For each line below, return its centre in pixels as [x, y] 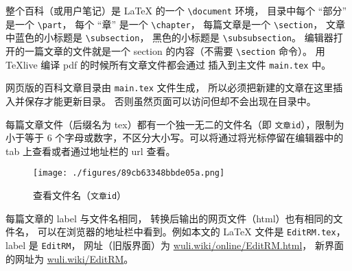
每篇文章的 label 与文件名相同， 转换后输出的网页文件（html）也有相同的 [169, 218]
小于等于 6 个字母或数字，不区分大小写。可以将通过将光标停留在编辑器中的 [175, 138]
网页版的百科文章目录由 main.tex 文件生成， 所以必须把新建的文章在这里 [169, 87]
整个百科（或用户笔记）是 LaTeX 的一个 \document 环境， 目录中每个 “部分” [176, 10]
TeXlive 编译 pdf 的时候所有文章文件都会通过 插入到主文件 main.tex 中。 [168, 64]
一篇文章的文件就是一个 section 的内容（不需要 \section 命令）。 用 [175, 50]
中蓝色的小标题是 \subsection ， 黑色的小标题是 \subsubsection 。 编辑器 [169, 37]
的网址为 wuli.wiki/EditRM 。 [70, 258]
